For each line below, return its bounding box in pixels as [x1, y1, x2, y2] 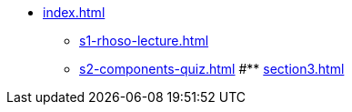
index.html [43, 5, 106, 20]
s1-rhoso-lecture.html [79, 33, 209, 48]
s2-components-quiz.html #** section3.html [79, 61, 345, 76]
